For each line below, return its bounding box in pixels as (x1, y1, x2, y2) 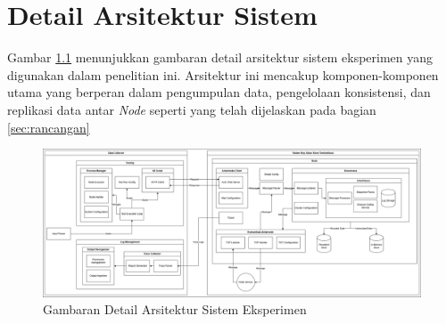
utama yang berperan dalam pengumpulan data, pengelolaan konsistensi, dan (7, 83, 431, 101)
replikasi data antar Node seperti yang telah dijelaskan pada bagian (7, 100, 376, 118)
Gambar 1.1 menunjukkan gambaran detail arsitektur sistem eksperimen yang (7, 48, 434, 67)
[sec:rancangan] (7, 117, 90, 136)
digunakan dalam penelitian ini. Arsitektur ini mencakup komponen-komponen (7, 65, 439, 84)
